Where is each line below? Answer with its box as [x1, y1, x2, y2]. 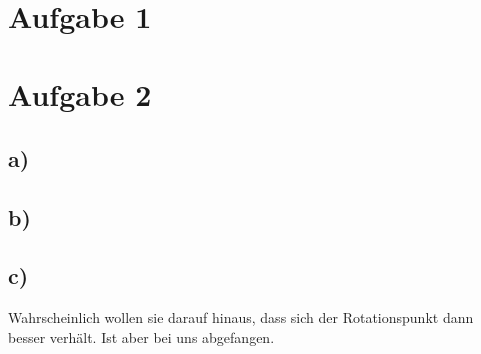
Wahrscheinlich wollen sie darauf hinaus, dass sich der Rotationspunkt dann [8, 307, 474, 328]
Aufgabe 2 [8, 74, 152, 115]
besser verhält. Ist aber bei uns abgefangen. [8, 326, 275, 347]
